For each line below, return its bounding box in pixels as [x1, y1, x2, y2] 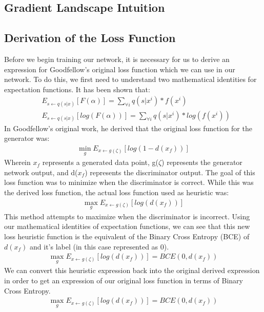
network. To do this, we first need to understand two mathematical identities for [4, 74, 257, 85]
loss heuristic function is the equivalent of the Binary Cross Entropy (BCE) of [4, 231, 250, 242]
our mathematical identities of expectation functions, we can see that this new [4, 221, 250, 232]
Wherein [4, 157, 31, 168]
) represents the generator [161, 157, 242, 168]
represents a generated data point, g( [42, 157, 158, 168]
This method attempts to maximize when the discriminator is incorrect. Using [4, 211, 250, 221]
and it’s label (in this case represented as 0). [30, 241, 169, 252]
